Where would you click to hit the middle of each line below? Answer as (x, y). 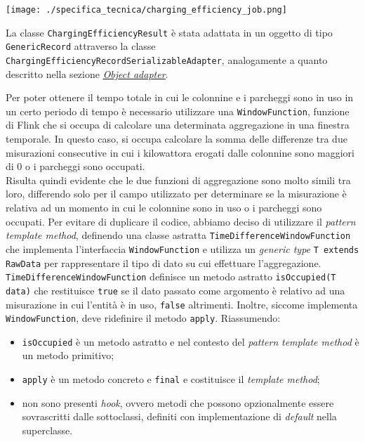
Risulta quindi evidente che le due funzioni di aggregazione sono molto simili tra (178, 180)
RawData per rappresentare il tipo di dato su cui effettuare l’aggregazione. (164, 262)
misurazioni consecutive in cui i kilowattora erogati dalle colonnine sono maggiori (180, 152)
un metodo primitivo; (68, 355)
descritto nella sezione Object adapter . (87, 73)
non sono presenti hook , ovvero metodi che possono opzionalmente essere (178, 402)
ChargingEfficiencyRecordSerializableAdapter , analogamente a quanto (167, 59)
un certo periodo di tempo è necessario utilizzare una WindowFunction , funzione (178, 111)
